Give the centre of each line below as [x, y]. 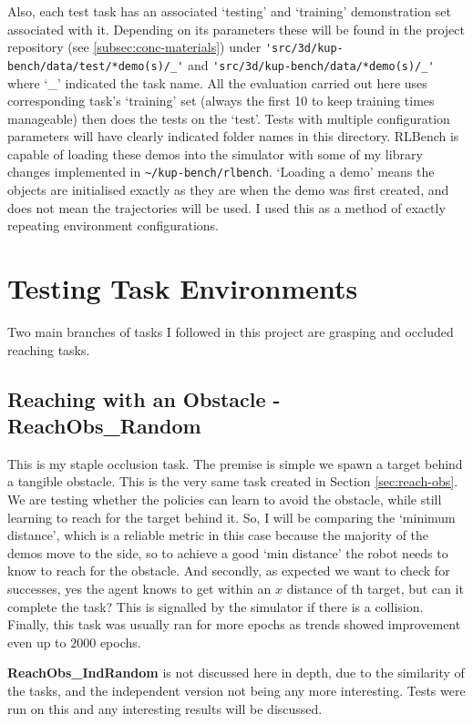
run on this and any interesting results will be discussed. [165, 708]
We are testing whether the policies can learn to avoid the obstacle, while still [225, 499]
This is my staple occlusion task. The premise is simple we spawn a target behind [235, 463]
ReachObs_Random [104, 425]
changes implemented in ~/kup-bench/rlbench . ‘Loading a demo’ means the [221, 172]
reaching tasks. [49, 349]
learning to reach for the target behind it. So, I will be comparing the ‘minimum [231, 517]
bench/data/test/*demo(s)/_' [96, 66]
